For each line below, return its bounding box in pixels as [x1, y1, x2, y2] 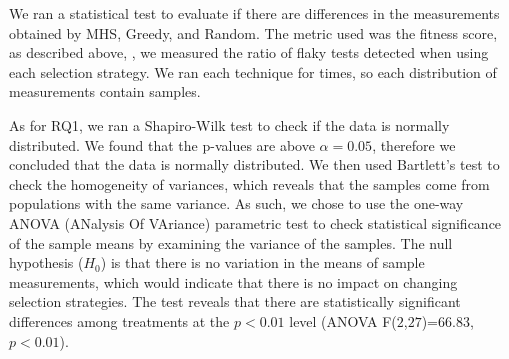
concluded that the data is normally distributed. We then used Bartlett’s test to [9, 154, 500, 175]
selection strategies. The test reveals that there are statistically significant [9, 291, 461, 312]
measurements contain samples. [9, 81, 201, 102]
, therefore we [372, 134, 456, 155]
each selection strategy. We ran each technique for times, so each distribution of [9, 61, 497, 82]
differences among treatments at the [9, 310, 230, 331]
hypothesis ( [9, 252, 84, 273]
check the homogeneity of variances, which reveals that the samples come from [9, 173, 490, 194]
